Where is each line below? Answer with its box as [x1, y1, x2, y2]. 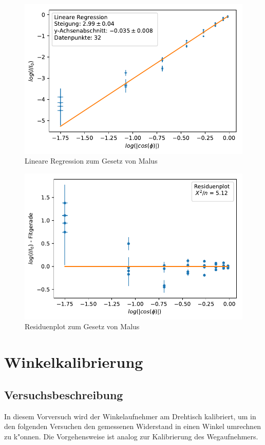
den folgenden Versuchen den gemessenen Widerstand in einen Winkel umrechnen [4, 421, 261, 432]
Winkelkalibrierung [4, 351, 143, 372]
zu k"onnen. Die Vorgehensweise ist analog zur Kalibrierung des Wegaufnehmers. [4, 431, 258, 441]
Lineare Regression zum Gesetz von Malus [25, 155, 158, 166]
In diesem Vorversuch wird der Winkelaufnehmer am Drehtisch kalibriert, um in [4, 411, 256, 421]
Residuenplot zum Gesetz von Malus [25, 321, 140, 332]
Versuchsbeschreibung [4, 386, 123, 402]
